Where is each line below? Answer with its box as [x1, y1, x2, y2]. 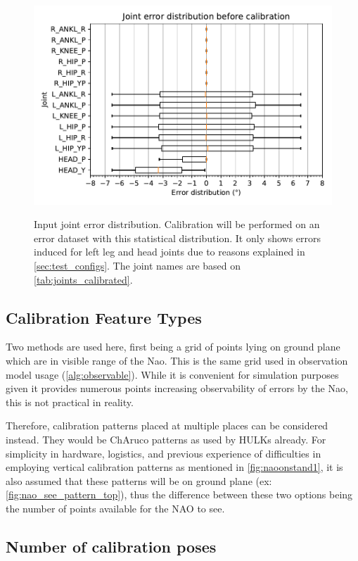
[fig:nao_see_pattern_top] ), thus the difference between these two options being [6, 487, 353, 502]
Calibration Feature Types [6, 306, 202, 328]
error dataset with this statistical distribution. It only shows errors [34, 230, 321, 245]
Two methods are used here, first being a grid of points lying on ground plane [6, 339, 340, 354]
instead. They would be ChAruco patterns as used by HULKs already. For [6, 431, 326, 446]
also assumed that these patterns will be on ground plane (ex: [6, 473, 272, 488]
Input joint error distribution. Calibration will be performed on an [34, 217, 320, 232]
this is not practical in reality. [6, 394, 134, 409]
